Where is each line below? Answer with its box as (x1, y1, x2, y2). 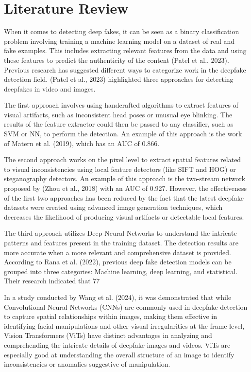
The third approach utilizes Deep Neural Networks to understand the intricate (4, 228, 237, 238)
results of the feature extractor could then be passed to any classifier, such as (4, 119, 234, 129)
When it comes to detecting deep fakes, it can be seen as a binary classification (4, 26, 239, 37)
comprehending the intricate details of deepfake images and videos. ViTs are (4, 339, 231, 350)
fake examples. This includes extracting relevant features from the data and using (4, 45, 247, 56)
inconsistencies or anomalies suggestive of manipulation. (4, 359, 170, 369)
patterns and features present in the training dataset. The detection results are (4, 238, 238, 247)
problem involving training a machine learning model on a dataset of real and (4, 36, 235, 46)
